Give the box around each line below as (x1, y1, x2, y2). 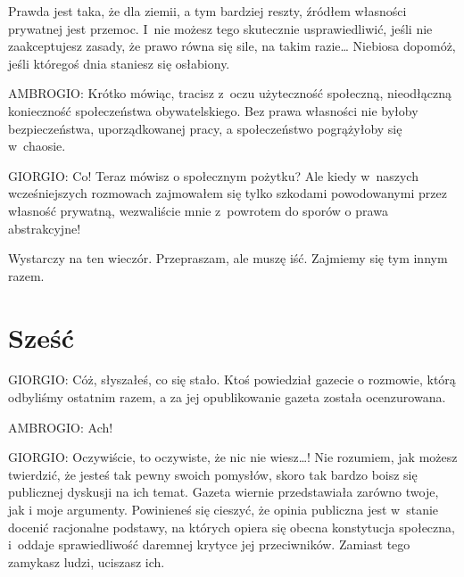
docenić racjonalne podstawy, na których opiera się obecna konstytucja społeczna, (8, 517, 455, 536)
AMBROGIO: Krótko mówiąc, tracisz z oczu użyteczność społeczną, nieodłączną (8, 84, 452, 103)
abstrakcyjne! (8, 218, 81, 237)
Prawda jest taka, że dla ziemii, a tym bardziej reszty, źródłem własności (8, 2, 407, 20)
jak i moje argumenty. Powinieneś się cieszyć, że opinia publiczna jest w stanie (8, 500, 439, 518)
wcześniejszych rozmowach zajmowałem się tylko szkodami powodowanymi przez (8, 184, 447, 202)
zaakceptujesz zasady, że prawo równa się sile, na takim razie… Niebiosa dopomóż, (8, 37, 456, 55)
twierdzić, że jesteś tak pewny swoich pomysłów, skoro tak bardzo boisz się (8, 465, 418, 483)
